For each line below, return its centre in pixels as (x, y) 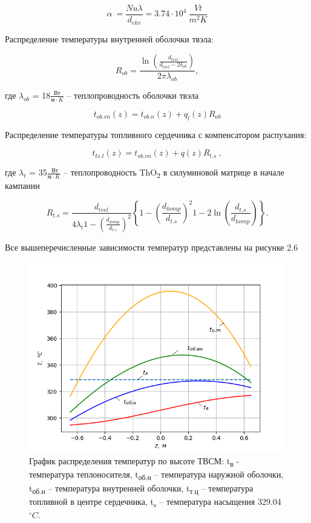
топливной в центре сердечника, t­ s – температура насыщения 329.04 (155, 502)
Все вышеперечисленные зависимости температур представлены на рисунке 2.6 (152, 247)
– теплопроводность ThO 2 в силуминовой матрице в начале (174, 173)
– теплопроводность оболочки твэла (133, 95)
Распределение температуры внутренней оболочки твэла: (109, 38)
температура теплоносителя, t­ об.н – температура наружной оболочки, (156, 475)
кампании (22, 186)
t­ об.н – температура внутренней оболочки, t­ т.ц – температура (141, 488)
